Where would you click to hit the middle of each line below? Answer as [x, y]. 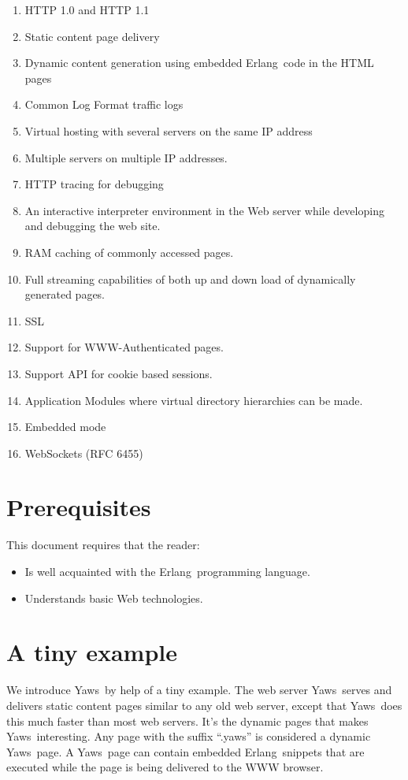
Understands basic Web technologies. [114, 598]
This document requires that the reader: [103, 545]
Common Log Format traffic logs [104, 104]
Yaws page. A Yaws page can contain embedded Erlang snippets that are [185, 751]
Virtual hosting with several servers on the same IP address [169, 130]
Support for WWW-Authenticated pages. [124, 347]
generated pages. [65, 294]
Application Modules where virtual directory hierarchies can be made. [194, 400]
